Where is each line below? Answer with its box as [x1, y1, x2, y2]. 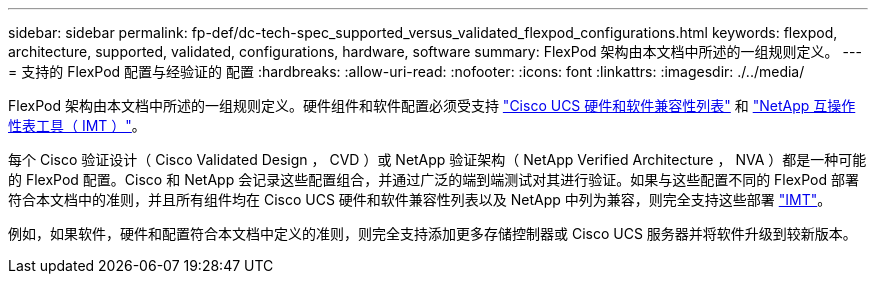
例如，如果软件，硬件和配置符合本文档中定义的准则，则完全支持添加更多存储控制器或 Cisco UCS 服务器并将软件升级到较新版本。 [8, 225, 857, 242]
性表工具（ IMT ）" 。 [8, 117, 146, 134]
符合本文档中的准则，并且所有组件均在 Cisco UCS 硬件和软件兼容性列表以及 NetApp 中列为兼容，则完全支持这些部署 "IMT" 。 [8, 191, 832, 208]
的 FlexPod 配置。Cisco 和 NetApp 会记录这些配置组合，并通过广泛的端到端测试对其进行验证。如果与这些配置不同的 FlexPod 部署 [8, 171, 860, 188]
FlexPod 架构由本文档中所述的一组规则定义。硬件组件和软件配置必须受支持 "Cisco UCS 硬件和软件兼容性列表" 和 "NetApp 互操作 [8, 97, 856, 114]
